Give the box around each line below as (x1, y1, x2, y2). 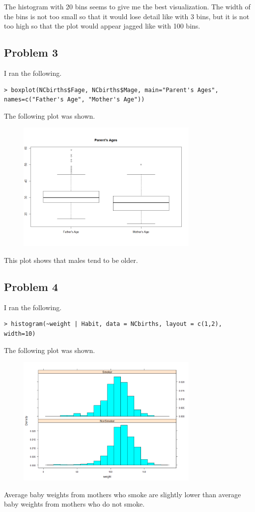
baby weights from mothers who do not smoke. (4, 499, 145, 509)
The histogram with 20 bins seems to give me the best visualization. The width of (4, 1, 251, 11)
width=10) (4, 330, 36, 337)
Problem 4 (4, 279, 58, 294)
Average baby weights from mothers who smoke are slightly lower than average (4, 489, 241, 499)
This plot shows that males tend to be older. (4, 255, 138, 265)
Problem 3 (4, 45, 58, 60)
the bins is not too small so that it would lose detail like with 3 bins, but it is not (4, 11, 250, 21)
